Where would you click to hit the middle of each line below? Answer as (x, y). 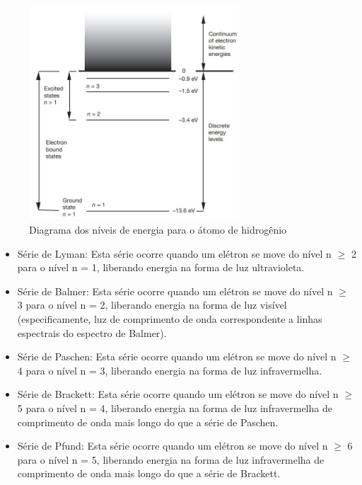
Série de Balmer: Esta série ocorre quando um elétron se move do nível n (175, 291)
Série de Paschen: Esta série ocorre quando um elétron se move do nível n (177, 356)
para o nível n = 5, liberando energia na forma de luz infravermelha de (171, 459)
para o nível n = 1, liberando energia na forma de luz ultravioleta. (161, 267)
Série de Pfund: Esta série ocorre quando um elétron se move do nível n (173, 446)
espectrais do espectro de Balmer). (92, 332)
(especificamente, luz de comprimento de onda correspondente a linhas (170, 319)
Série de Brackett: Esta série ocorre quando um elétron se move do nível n (178, 394)
